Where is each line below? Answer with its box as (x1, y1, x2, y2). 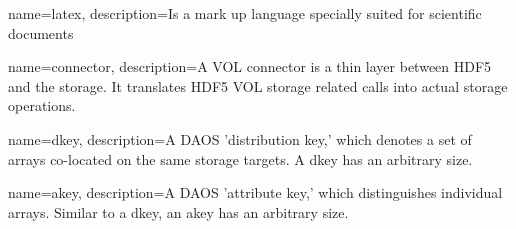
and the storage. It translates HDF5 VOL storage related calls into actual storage (8, 75, 508, 96)
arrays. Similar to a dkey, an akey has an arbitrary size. (8, 201, 349, 222)
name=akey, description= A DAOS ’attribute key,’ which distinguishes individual (8, 182, 503, 203)
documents (8, 22, 74, 43)
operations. (8, 95, 76, 116)
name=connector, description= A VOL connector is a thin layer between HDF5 (8, 56, 492, 77)
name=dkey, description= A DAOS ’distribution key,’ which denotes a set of (8, 128, 472, 149)
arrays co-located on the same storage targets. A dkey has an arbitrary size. (8, 148, 473, 169)
